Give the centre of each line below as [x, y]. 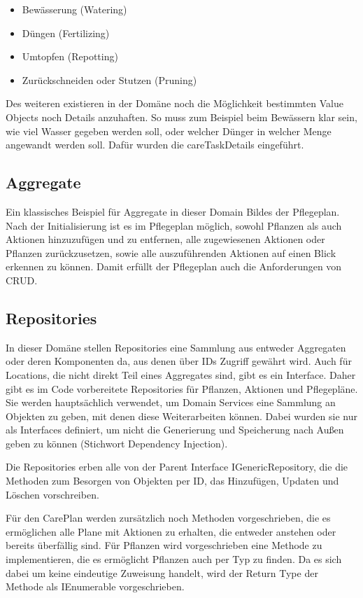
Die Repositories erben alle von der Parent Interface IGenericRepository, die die [177, 467]
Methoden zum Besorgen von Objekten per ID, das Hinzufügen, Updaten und [172, 481]
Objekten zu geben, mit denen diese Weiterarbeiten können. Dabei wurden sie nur [181, 416]
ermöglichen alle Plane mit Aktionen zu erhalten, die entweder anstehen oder [171, 531]
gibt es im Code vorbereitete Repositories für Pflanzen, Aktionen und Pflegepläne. [182, 388]
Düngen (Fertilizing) [66, 33]
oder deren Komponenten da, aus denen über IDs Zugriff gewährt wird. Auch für [179, 361]
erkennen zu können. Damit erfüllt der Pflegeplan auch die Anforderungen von [174, 266]
